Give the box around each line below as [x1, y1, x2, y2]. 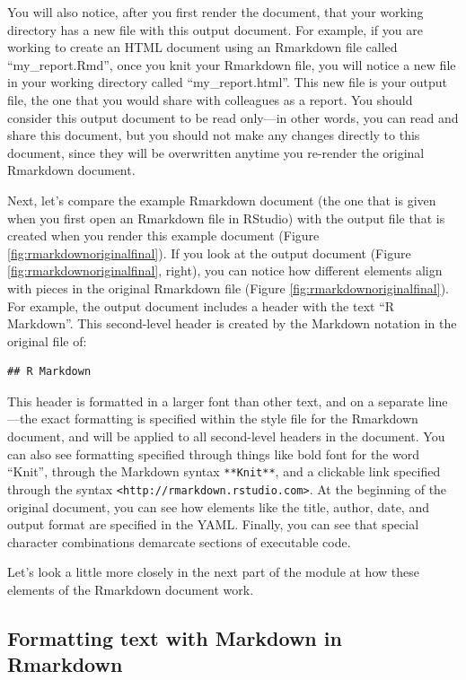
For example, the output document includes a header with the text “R [7, 296, 395, 315]
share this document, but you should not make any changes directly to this [7, 126, 420, 144]
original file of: [7, 331, 87, 350]
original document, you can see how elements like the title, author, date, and [7, 497, 429, 516]
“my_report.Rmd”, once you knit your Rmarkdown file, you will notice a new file [7, 55, 456, 74]
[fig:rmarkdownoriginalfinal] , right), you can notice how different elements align [7, 261, 443, 280]
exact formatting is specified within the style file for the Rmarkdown [41, 409, 418, 428]
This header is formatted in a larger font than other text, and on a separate [7, 391, 425, 410]
